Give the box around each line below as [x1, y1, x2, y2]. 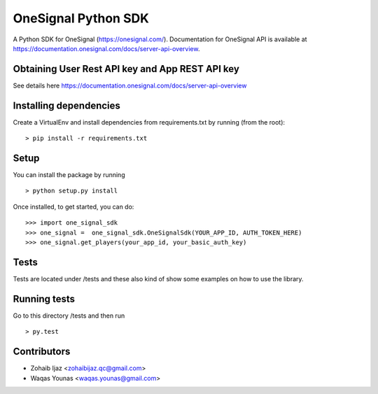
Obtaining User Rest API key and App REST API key [13, 63, 239, 75]
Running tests [13, 293, 76, 304]
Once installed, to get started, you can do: [13, 202, 134, 211]
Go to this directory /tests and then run [13, 311, 125, 320]
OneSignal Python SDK [13, 10, 150, 26]
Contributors [13, 346, 71, 358]
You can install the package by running [13, 171, 125, 179]
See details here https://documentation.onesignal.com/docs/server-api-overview [13, 81, 247, 90]
